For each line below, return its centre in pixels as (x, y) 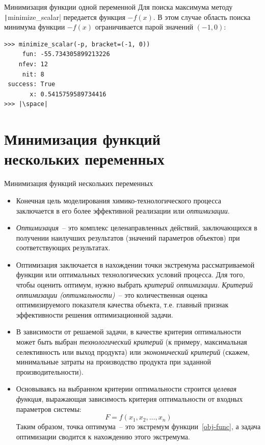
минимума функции (35, 27)
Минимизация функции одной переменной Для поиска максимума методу (118, 7)
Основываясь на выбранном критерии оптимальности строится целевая (126, 389)
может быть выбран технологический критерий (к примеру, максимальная (131, 342)
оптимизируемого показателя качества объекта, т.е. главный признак (122, 305)
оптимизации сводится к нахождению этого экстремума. (103, 436)
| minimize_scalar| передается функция (65, 17)
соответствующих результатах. (63, 247)
